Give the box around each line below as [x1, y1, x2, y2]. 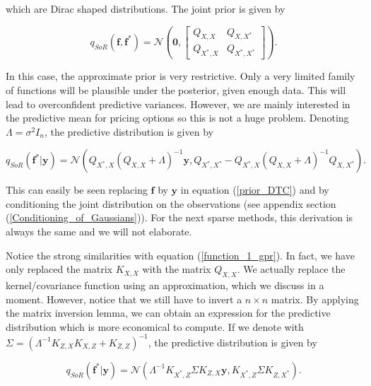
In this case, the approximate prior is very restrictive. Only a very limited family [6, 69, 355, 83]
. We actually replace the [237, 262, 346, 276]
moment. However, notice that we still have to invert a [6, 291, 242, 306]
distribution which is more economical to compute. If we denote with [6, 319, 304, 334]
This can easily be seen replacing [6, 182, 148, 197]
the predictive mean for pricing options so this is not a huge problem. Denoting [6, 110, 349, 125]
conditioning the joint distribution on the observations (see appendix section [6, 196, 336, 211]
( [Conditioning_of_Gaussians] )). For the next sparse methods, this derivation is [6, 210, 353, 225]
